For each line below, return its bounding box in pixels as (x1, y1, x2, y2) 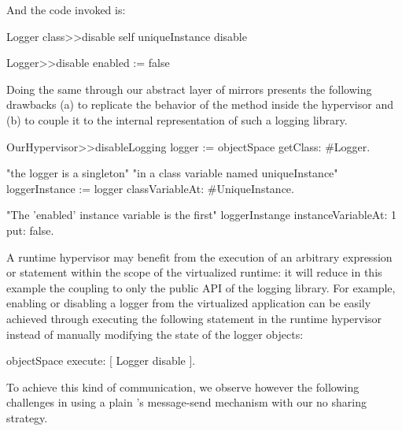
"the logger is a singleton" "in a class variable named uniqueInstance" (6, 165, 338, 181)
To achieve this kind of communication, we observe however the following (6, 378, 360, 395)
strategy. (6, 409, 48, 425)
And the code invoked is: (6, 2, 126, 17)
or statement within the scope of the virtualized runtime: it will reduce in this (6, 264, 382, 281)
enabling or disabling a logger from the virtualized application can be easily (6, 295, 371, 311)
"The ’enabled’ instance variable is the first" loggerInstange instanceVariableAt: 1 (6, 206, 396, 223)
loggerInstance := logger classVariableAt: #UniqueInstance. (6, 180, 294, 196)
